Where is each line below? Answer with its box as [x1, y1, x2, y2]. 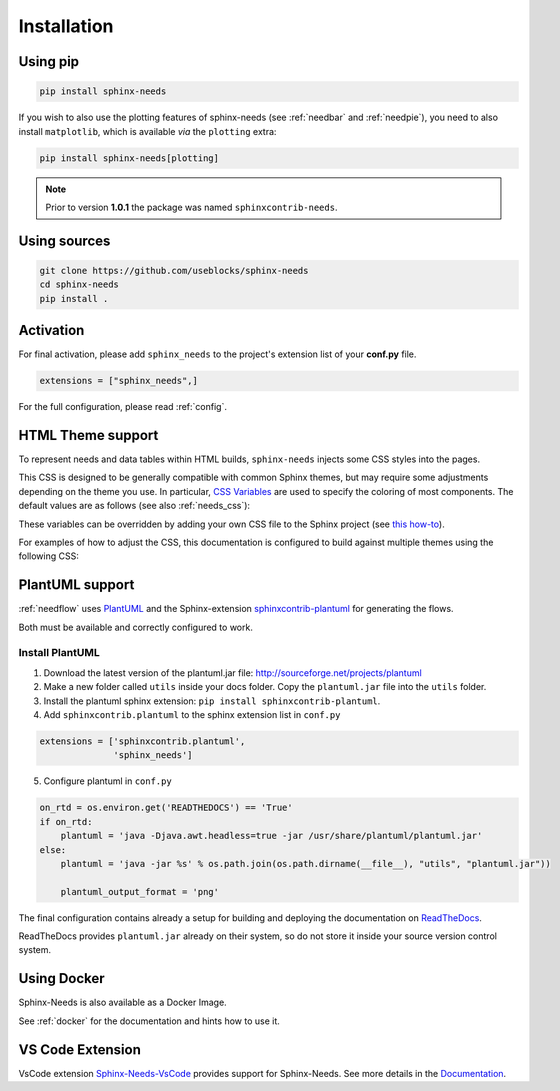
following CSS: [18, 550, 79, 562]
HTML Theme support [18, 426, 159, 444]
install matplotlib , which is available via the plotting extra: [18, 125, 277, 137]
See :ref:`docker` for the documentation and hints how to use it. [18, 1015, 280, 1027]
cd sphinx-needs [39, 279, 120, 290]
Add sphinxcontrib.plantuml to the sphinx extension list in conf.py [43, 709, 341, 720]
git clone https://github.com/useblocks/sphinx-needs [39, 265, 309, 276]
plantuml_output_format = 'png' [60, 886, 220, 897]
